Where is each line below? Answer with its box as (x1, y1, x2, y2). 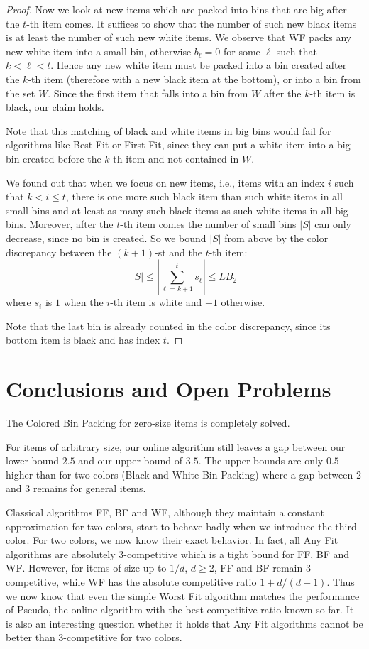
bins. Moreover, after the (6, 217, 114, 231)
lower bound (6, 453, 60, 468)
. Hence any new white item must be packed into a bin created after (50, 58, 347, 72)
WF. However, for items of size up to (6, 560, 167, 575)
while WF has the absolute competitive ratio (62, 574, 257, 589)
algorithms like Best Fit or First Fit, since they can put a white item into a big (6, 137, 351, 152)
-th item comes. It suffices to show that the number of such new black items (26, 16, 357, 31)
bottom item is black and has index (6, 332, 160, 347)
